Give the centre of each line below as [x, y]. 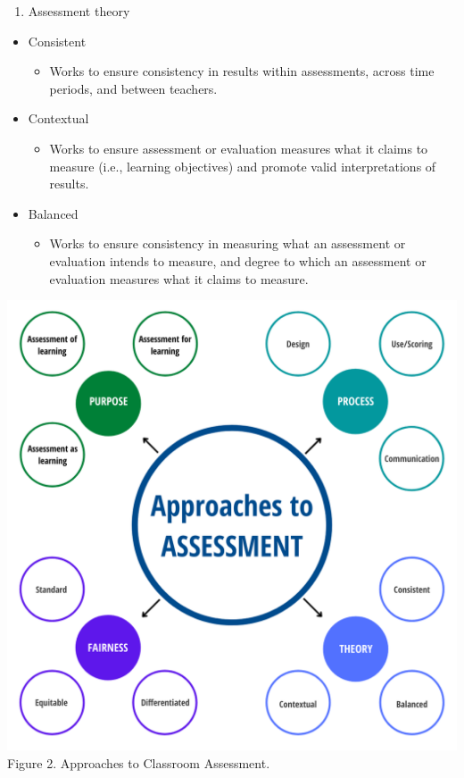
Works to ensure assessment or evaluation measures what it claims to [239, 148]
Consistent [57, 41]
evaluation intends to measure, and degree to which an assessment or [238, 260]
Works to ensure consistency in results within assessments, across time [242, 71]
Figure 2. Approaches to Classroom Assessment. [139, 762]
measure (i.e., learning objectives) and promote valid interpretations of [243, 166]
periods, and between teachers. [133, 88]
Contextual [58, 118]
